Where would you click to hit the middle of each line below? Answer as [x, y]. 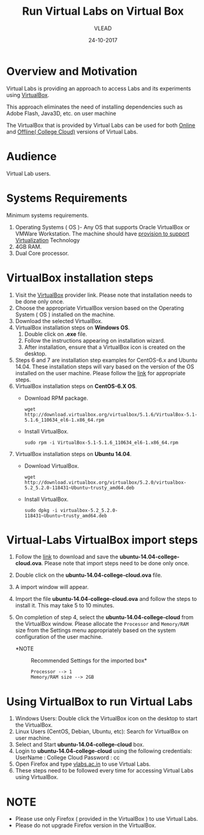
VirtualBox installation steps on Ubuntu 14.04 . [73, 454]
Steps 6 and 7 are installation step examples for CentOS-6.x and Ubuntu [106, 360]
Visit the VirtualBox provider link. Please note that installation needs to [104, 295]
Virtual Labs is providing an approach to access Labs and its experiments [99, 88]
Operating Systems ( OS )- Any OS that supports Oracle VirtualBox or [103, 227]
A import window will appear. [52, 587]
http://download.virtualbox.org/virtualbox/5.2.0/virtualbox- [105, 482]
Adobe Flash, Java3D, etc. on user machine [61, 113]
